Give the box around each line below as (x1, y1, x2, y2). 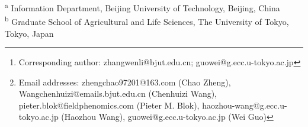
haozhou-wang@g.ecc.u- (202, 99, 287, 111)
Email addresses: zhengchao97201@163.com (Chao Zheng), (18, 75, 231, 88)
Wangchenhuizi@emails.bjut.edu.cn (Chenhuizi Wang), (18, 87, 217, 100)
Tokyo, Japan (5, 27, 54, 39)
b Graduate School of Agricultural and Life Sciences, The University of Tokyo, (5, 14, 289, 27)
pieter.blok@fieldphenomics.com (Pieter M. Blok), (18, 99, 200, 111)
